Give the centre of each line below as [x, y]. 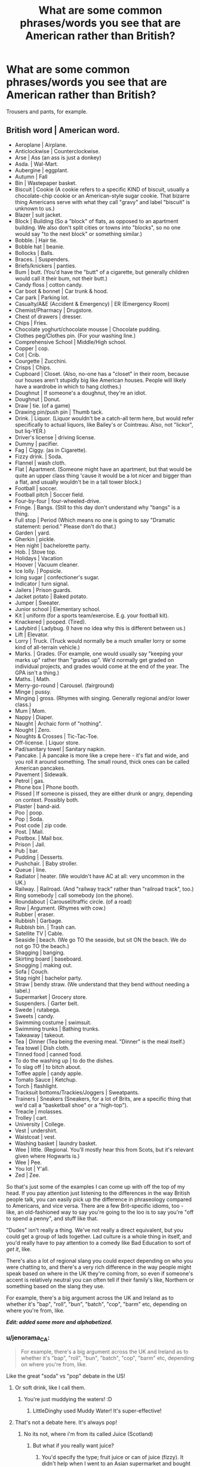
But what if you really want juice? [73, 1445]
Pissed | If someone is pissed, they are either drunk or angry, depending [104, 793]
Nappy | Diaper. [34, 717]
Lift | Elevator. [32, 634]
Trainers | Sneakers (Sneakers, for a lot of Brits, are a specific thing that [103, 1098]
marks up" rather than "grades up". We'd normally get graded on [94, 660]
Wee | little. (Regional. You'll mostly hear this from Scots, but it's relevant [104, 1149]
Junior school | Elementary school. [58, 609]
